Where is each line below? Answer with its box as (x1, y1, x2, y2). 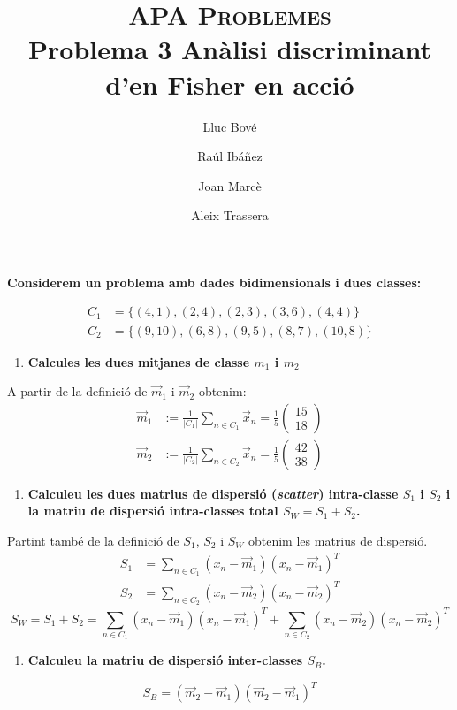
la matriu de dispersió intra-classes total (27, 501, 278, 520)
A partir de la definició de (7, 382, 148, 401)
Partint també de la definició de (7, 531, 179, 549)
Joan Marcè (198, 176, 262, 195)
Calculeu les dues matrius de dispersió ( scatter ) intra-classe (27, 484, 399, 502)
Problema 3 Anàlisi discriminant (28, 31, 431, 67)
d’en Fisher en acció (105, 65, 354, 102)
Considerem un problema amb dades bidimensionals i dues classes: (7, 272, 422, 291)
